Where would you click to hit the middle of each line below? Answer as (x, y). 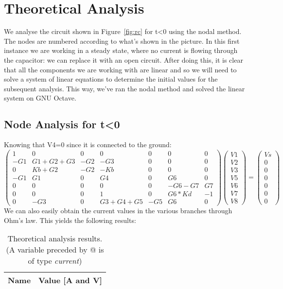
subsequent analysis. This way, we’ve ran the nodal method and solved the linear (124, 88)
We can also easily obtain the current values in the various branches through (118, 210)
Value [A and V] (70, 280)
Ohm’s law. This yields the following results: (70, 220)
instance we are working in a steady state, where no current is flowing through (121, 50)
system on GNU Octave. (40, 98)
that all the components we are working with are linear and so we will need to (120, 69)
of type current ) (55, 261)
